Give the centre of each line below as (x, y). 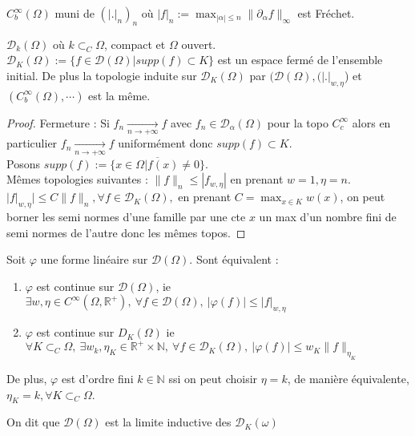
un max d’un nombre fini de (328, 216)
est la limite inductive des (168, 422)
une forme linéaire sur (94, 259)
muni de (75, 13)
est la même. (119, 95)
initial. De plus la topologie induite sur (102, 75)
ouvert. (199, 44)
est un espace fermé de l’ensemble (300, 60)
